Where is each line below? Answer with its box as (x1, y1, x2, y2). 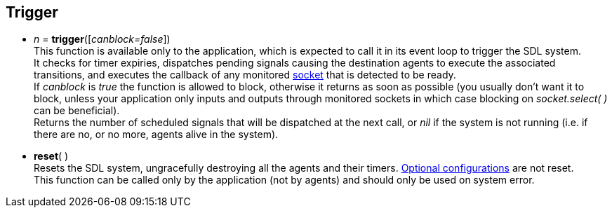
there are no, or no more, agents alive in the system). (34, 128, 279, 141)
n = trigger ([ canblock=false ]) (34, 33, 171, 46)
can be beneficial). (34, 104, 120, 117)
